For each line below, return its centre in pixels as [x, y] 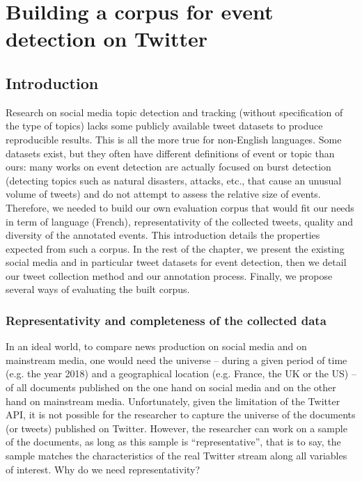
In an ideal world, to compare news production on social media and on [156, 346]
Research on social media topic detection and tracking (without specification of [174, 112]
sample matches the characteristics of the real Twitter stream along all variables [176, 456]
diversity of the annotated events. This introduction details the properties [163, 235]
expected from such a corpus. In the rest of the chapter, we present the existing [175, 248]
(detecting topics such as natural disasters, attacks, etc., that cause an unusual [174, 180]
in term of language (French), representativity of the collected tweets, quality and [180, 221]
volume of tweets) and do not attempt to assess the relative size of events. [163, 194]
